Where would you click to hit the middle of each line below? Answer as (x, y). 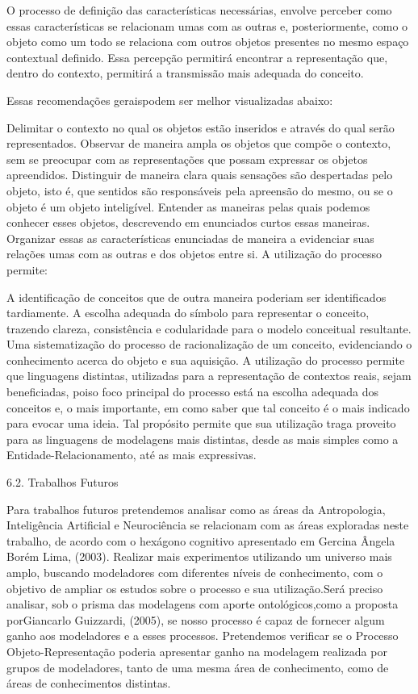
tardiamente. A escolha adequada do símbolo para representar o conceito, (188, 313)
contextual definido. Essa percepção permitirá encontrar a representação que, (197, 57)
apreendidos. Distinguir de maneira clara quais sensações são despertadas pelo (200, 175)
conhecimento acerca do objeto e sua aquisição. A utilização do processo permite (206, 360)
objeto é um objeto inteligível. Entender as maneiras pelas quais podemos (188, 206)
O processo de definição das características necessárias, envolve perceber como (199, 10)
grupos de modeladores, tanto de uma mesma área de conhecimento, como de (198, 667)
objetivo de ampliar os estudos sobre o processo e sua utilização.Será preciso (195, 588)
